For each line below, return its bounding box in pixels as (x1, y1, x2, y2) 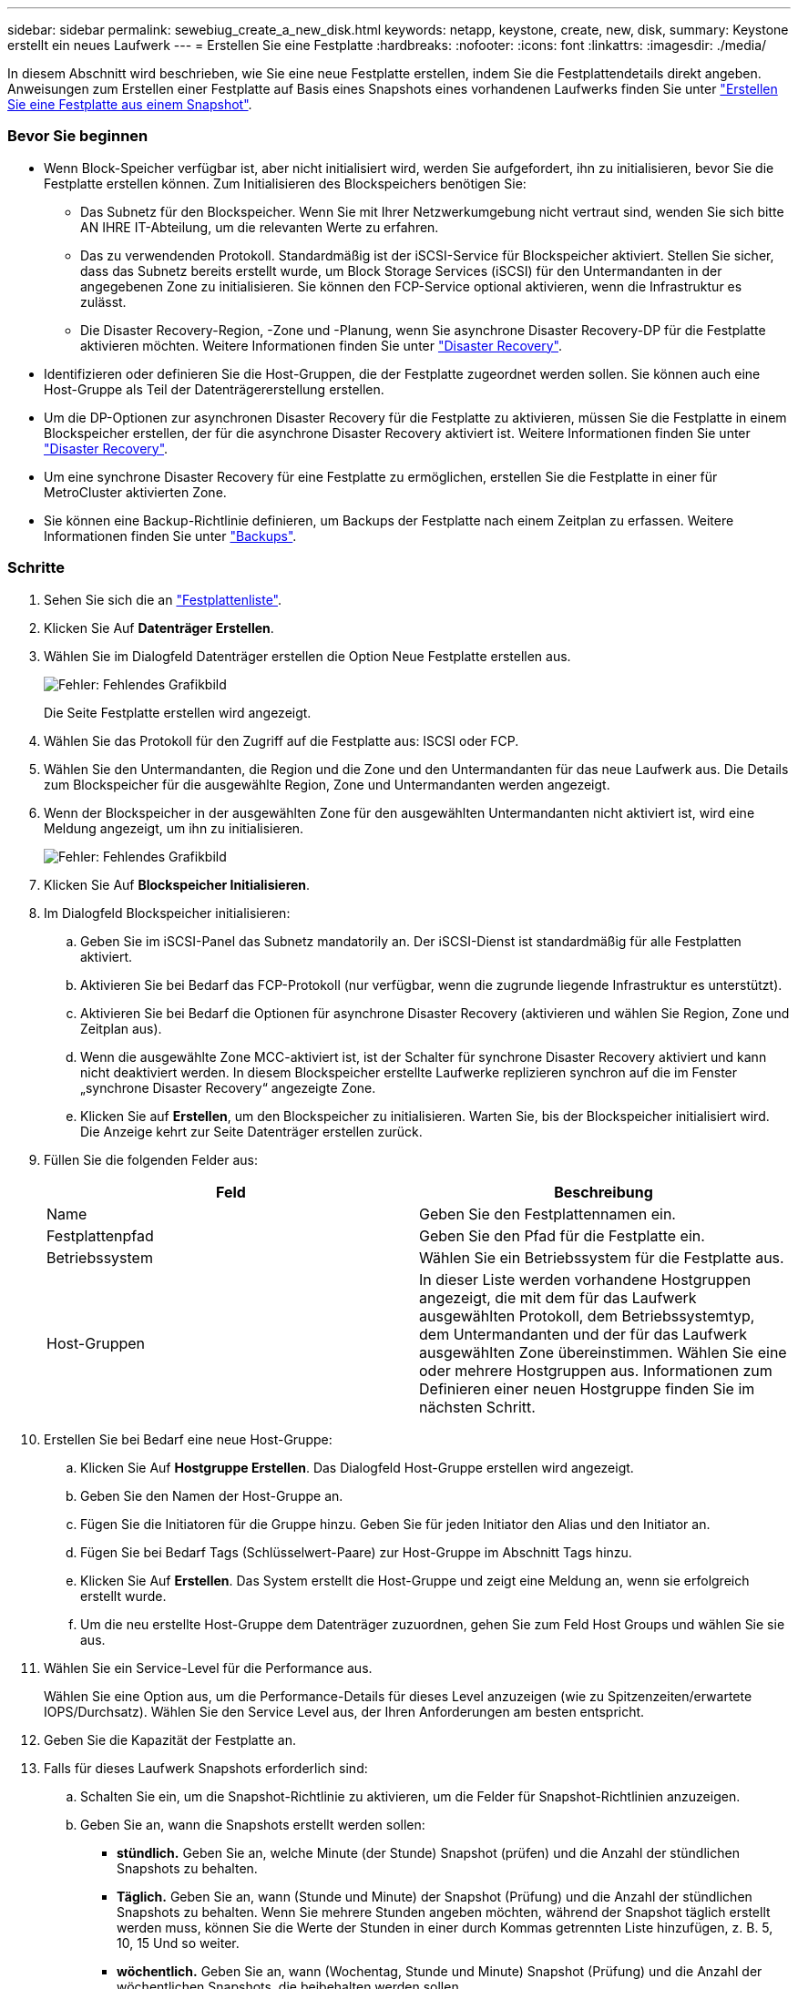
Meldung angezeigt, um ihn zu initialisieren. (44, 820, 304, 836)
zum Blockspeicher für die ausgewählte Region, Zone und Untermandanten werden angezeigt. (44, 776, 610, 792)
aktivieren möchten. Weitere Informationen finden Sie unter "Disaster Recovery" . (80, 337, 563, 353)
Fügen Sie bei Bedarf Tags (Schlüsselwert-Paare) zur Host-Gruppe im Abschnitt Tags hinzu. (80, 1544, 632, 1560)
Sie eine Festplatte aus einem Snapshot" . (7, 97, 252, 112)
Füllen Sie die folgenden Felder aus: (44, 1151, 259, 1168)
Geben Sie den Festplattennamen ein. (419, 1204, 676, 1223)
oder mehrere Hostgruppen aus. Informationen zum (419, 1361, 772, 1380)
